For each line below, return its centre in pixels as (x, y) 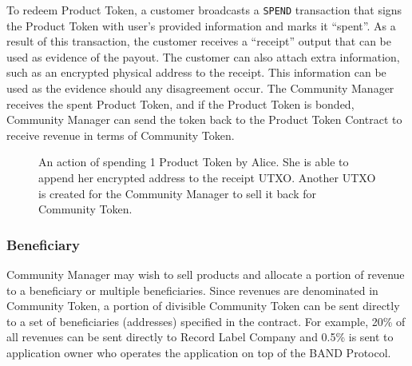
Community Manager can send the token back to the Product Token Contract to (204, 119)
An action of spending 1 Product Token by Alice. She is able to (194, 162)
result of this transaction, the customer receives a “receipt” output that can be (199, 41)
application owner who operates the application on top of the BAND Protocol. (199, 352)
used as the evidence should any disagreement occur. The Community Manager (200, 88)
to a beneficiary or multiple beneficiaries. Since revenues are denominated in (192, 290)
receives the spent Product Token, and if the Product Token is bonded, (180, 103)
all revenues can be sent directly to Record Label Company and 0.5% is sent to (200, 337)
